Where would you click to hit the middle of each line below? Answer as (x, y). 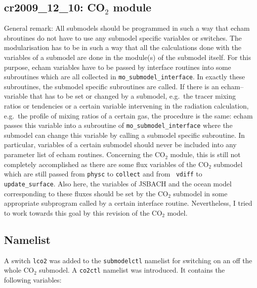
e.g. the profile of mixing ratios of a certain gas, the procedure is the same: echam (128, 115)
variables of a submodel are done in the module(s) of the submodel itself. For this (128, 57)
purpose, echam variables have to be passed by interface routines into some (118, 67)
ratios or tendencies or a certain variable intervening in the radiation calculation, (127, 106)
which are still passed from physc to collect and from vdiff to (103, 174)
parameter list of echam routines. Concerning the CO (85, 154)
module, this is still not (205, 154)
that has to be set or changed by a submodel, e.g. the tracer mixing (133, 96)
